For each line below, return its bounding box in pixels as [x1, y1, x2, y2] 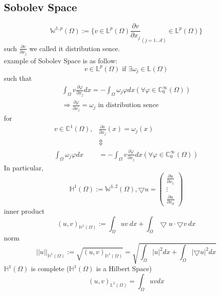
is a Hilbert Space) [96, 263, 152, 274]
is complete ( [31, 263, 69, 274]
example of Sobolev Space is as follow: [4, 55, 118, 65]
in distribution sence [98, 102, 159, 109]
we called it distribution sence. [29, 43, 120, 53]
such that [4, 73, 32, 83]
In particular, [4, 162, 44, 172]
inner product [4, 205, 45, 216]
